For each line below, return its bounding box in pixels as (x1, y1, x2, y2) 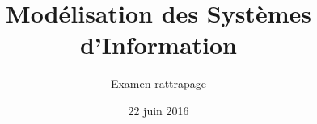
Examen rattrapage (110, 75, 207, 92)
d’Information (79, 28, 238, 61)
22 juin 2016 (128, 101, 189, 118)
